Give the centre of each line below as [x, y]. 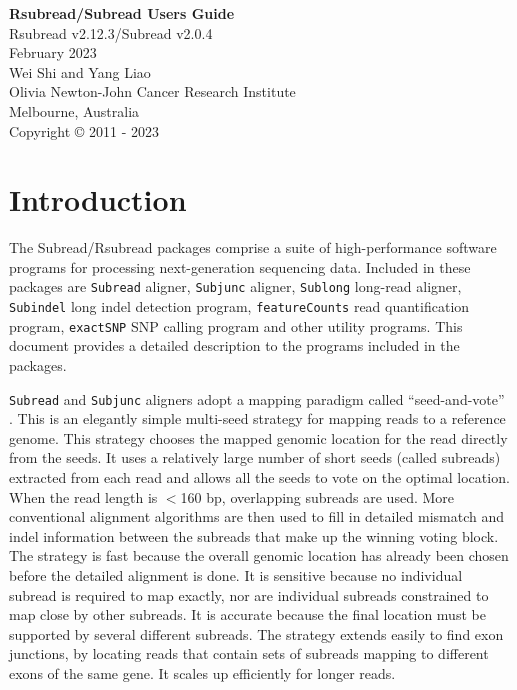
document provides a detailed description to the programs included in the [234, 345]
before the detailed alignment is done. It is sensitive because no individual [236, 575]
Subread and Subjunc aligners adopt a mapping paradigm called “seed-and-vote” [257, 398]
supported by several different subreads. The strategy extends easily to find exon [256, 633]
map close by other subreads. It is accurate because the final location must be [247, 614]
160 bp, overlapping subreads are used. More [317, 496]
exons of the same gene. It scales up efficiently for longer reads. [202, 673]
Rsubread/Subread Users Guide [122, 13]
